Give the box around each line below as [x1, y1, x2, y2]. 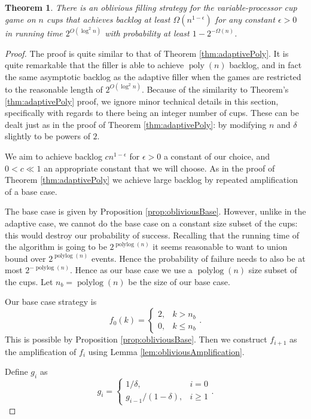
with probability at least [105, 27, 190, 39]
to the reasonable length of [5, 82, 103, 95]
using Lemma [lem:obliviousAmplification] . [88, 345, 245, 357]
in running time [5, 27, 63, 39]
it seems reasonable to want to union [153, 240, 288, 253]
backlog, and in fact [229, 59, 302, 71]
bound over [5, 252, 46, 264]
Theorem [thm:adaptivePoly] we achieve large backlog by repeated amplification [5, 173, 298, 186]
